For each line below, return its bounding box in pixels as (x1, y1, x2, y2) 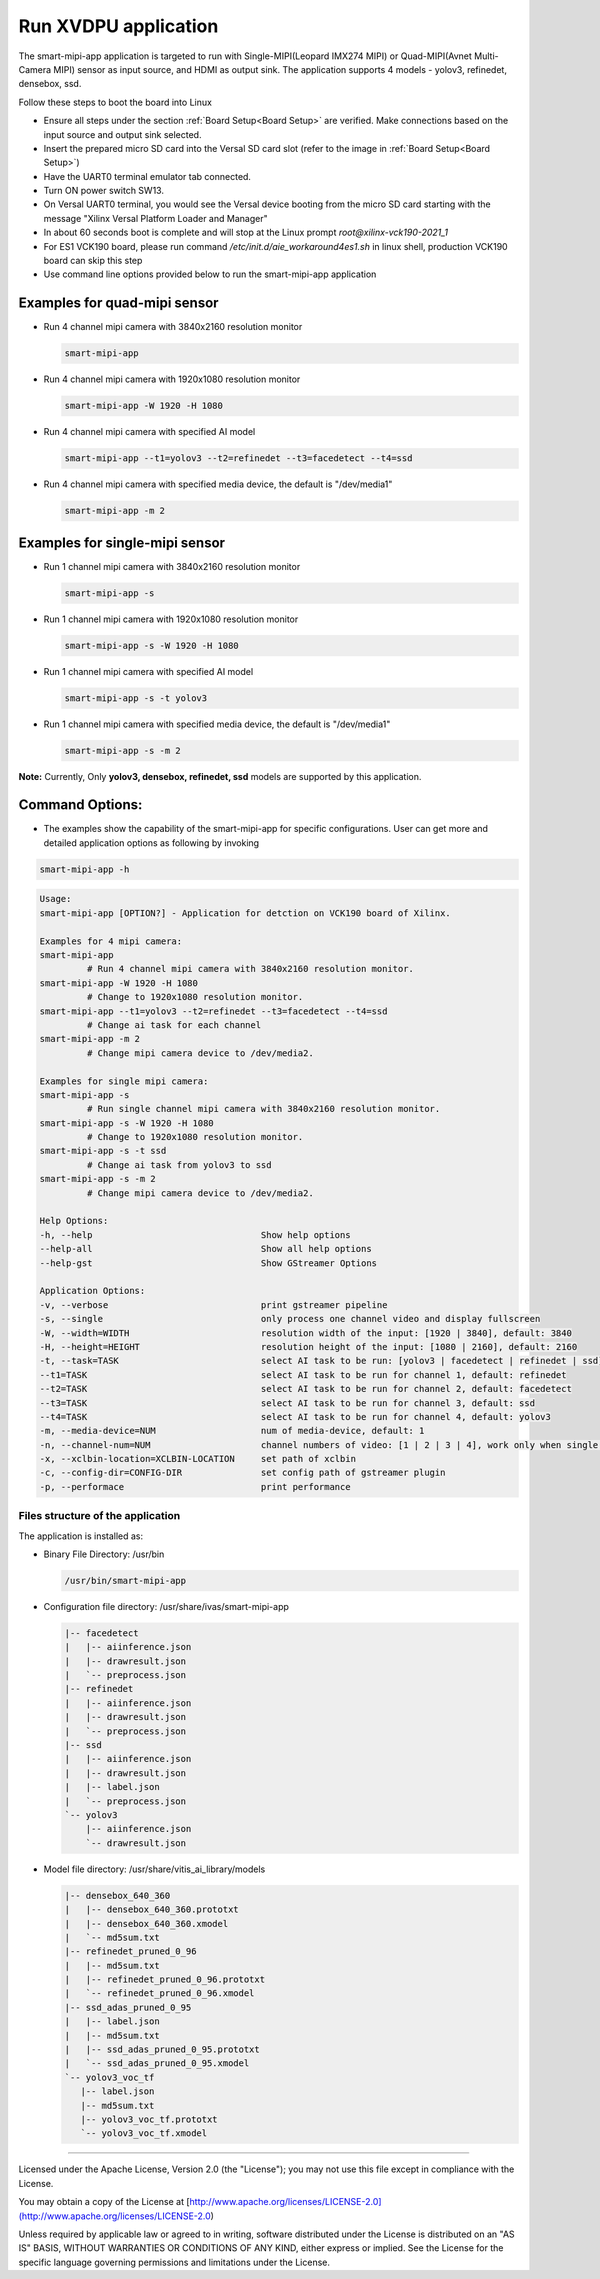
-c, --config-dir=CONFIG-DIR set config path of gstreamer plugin (39, 1467, 446, 1479)
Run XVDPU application (18, 15, 219, 37)
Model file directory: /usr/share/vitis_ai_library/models (43, 1863, 266, 1875)
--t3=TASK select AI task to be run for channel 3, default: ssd (39, 1397, 535, 1409)
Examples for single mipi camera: (39, 1075, 209, 1087)
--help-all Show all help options (39, 1243, 372, 1255)
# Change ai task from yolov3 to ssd (86, 1159, 272, 1170)
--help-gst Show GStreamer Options (39, 1257, 378, 1269)
